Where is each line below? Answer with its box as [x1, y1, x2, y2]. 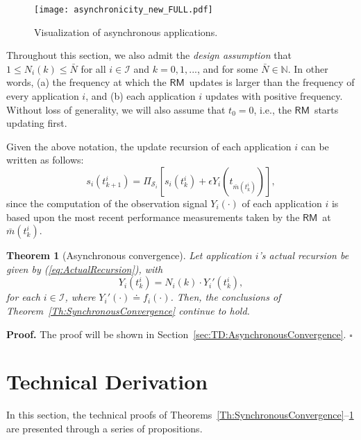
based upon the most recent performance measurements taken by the [6, 209, 300, 224]
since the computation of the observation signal [6, 196, 208, 210]
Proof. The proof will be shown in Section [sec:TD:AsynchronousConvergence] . [6, 326, 346, 341]
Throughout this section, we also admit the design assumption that [6, 48, 292, 62]
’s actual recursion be [258, 248, 349, 263]
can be [301, 139, 329, 153]
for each [6, 290, 40, 304]
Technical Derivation [6, 367, 208, 396]
